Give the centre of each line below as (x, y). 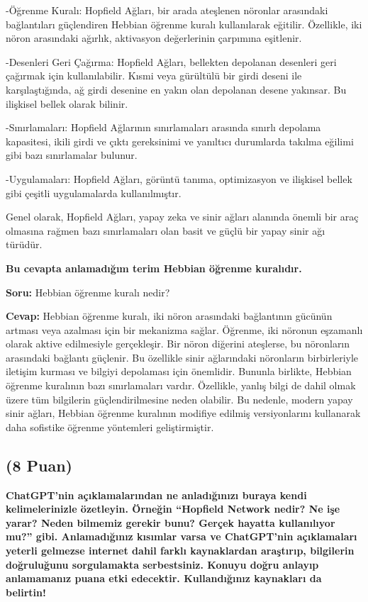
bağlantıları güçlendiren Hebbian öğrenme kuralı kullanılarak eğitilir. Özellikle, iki (184, 24)
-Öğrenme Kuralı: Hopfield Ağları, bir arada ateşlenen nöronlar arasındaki (167, 10)
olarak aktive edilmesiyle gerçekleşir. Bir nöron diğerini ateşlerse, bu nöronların (178, 344)
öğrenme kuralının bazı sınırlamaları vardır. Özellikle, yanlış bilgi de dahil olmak (181, 385)
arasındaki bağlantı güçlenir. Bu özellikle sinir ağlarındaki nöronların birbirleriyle (182, 357)
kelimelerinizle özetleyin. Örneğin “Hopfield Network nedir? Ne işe (173, 509)
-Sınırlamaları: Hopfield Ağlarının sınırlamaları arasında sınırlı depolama (163, 127)
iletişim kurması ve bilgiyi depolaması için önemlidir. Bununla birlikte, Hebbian (179, 371)
